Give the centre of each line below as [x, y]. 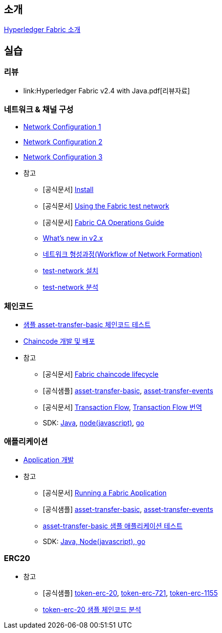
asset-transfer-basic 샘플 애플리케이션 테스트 [113, 526]
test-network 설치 [71, 271]
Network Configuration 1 [62, 127]
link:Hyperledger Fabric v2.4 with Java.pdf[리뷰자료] [107, 90]
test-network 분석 [71, 287]
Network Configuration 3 [63, 157]
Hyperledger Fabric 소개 [42, 30]
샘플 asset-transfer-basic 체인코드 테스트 [87, 325]
